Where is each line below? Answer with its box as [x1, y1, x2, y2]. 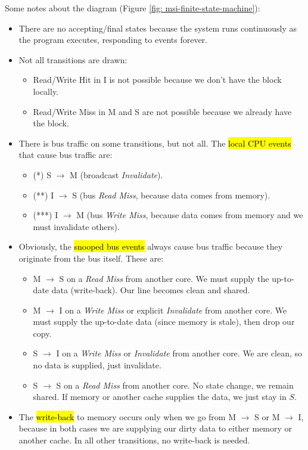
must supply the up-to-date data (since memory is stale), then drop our [33, 315, 295, 328]
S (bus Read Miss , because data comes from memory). [72, 188, 270, 201]
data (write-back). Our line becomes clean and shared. [51, 284, 250, 296]
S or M [254, 410, 280, 423]
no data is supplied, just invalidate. [33, 359, 161, 371]
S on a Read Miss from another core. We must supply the [59, 272, 269, 284]
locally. [33, 85, 58, 97]
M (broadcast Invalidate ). [69, 168, 163, 181]
